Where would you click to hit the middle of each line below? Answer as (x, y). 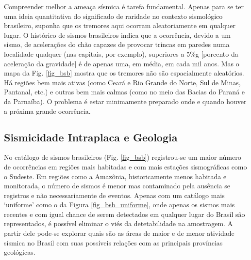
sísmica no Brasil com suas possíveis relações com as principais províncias (113, 242)
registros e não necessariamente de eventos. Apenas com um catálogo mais (114, 195)
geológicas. (20, 252)
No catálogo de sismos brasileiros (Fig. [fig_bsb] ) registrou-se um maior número (123, 157)
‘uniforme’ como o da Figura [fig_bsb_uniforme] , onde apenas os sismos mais (119, 205)
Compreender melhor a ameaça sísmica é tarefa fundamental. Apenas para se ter (124, 6)
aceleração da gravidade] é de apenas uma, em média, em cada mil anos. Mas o (122, 63)
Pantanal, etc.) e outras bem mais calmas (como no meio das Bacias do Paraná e (125, 92)
